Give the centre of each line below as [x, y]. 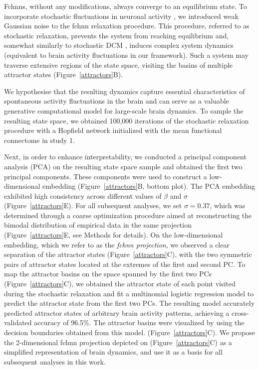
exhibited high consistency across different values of [83, 195]
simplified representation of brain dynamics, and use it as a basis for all [113, 352]
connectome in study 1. [40, 140]
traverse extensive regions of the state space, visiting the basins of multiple [119, 64]
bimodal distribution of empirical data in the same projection [98, 225]
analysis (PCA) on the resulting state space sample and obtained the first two [123, 166]
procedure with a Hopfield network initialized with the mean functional [113, 130]
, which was [228, 205]
